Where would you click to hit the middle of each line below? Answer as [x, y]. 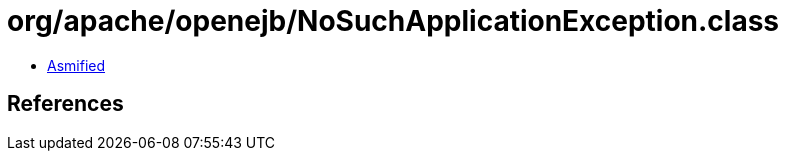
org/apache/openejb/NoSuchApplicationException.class [393, 21]
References [65, 104]
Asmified [76, 65]
